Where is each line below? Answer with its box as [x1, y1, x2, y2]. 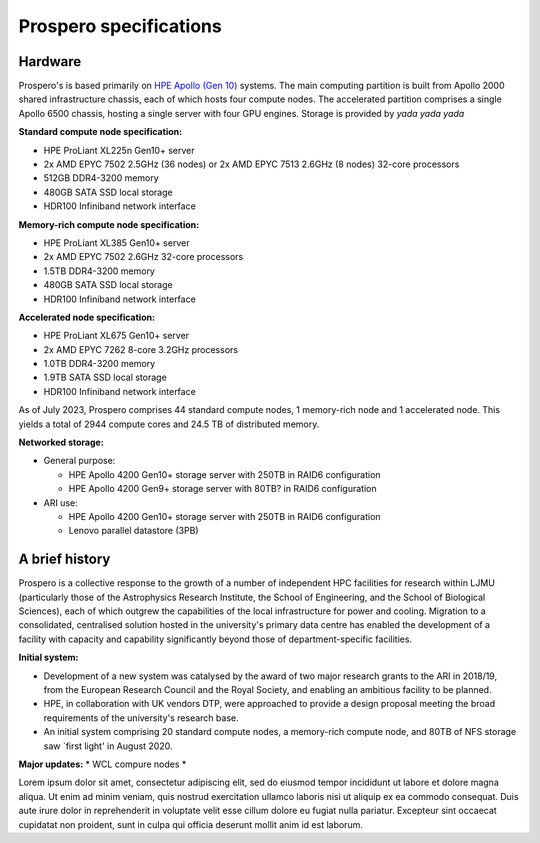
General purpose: [43, 455, 116, 467]
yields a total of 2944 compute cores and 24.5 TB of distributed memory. [18, 418, 320, 430]
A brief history [18, 551, 111, 568]
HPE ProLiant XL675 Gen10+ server [43, 330, 190, 342]
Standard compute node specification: [18, 126, 183, 138]
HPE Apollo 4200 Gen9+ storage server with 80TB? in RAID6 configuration [68, 483, 377, 495]
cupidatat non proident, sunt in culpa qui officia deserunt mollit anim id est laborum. [18, 818, 364, 830]
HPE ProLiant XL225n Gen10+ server [43, 144, 195, 156]
